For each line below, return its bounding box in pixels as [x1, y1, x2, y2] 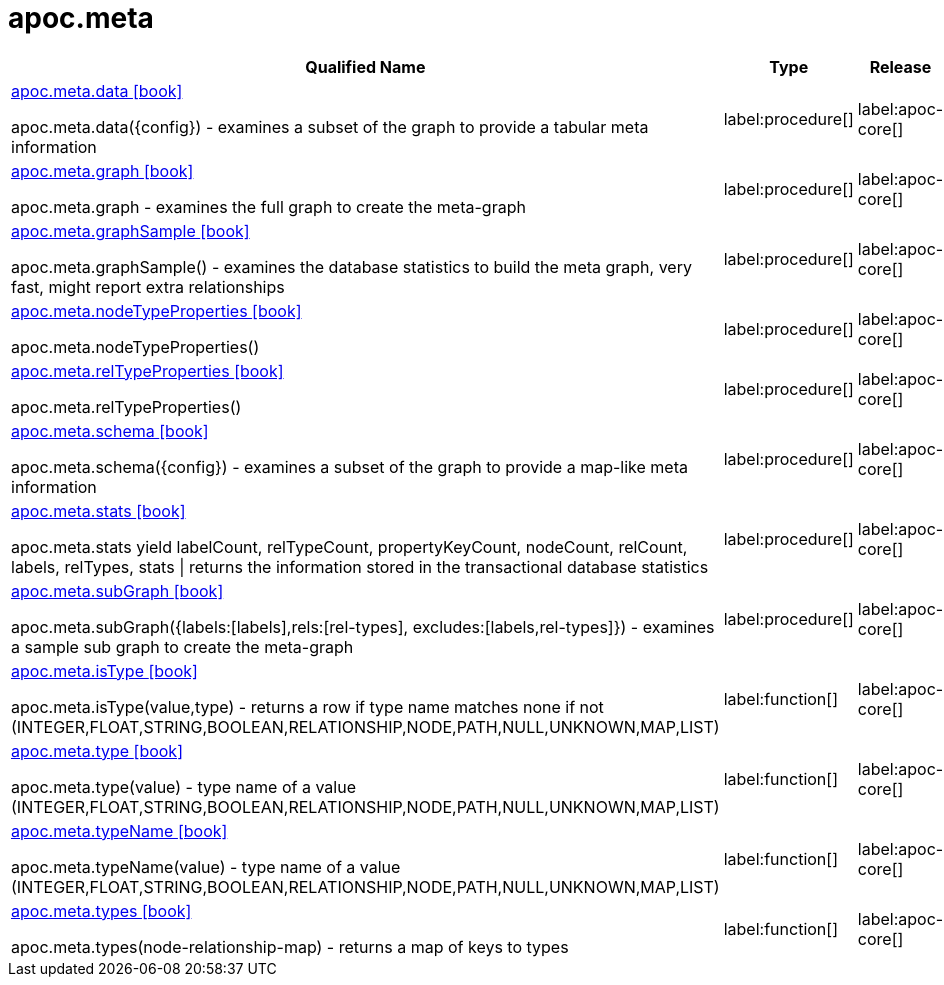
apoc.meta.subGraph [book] [11, 580, 224, 601]
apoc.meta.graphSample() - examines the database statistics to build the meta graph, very [11, 256, 692, 277]
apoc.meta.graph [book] [11, 160, 194, 181]
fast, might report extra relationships [11, 276, 285, 297]
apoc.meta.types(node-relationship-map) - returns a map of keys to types [11, 936, 569, 957]
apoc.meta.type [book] [11, 740, 183, 761]
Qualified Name [305, 56, 426, 77]
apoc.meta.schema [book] [11, 420, 209, 441]
